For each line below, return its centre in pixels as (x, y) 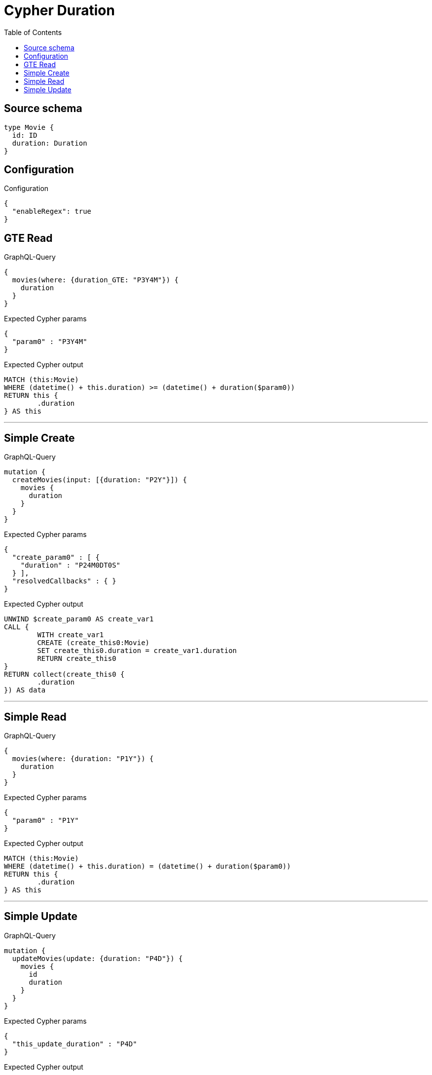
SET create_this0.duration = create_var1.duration (137, 651)
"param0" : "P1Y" (45, 820)
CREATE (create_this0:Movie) (93, 643)
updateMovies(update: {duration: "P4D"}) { (97, 958)
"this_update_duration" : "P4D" (74, 1044)
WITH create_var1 (71, 635)
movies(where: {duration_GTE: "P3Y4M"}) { (95, 280)
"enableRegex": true (52, 211)
